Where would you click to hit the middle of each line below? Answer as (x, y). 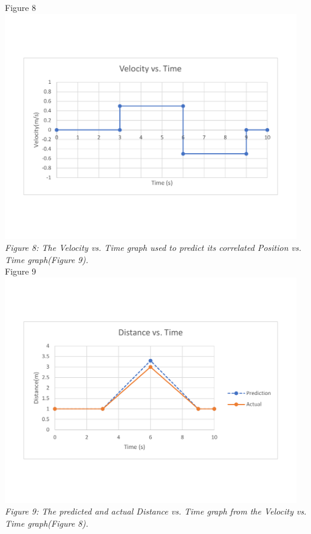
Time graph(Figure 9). (47, 259)
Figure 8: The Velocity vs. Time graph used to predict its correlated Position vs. (153, 247)
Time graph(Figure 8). (47, 523)
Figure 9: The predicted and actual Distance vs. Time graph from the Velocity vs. (156, 511)
